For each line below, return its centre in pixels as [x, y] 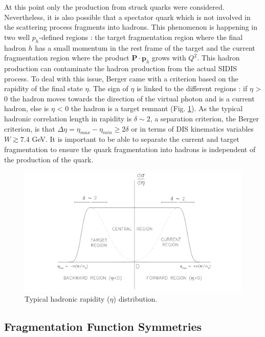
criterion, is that [30, 128]
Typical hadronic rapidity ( [67, 299]
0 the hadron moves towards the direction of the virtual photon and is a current [129, 98]
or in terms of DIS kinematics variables [192, 128]
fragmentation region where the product [67, 58]
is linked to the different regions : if [192, 88]
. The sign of [108, 88]
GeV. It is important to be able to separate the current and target [136, 139]
